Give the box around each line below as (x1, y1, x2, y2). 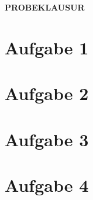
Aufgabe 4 (5, 173, 89, 196)
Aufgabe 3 (5, 127, 89, 151)
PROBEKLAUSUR (5, 1, 85, 13)
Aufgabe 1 (5, 35, 89, 59)
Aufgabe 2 (5, 81, 89, 105)
